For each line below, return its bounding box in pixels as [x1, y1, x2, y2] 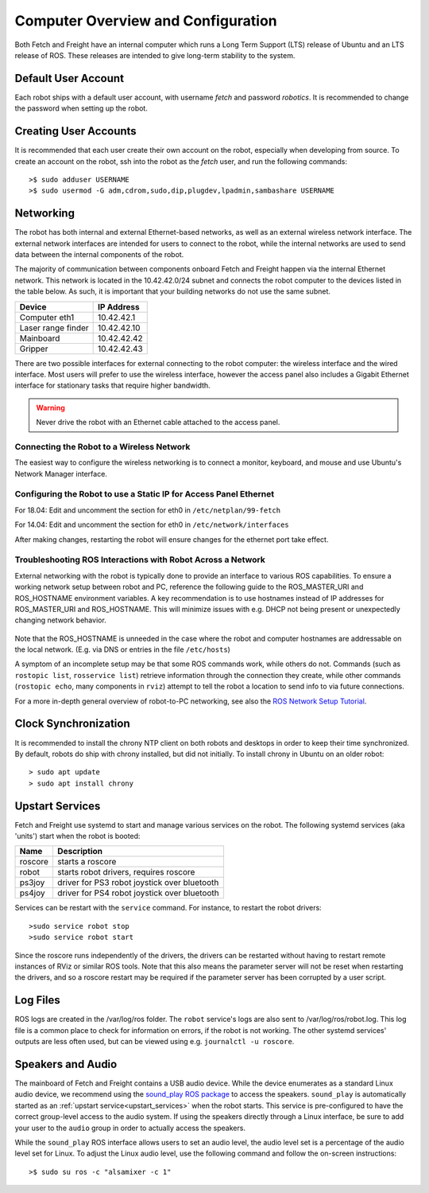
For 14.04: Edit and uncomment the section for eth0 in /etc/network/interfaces [14, 520, 289, 529]
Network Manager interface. [14, 469, 107, 478]
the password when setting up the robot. [14, 103, 149, 113]
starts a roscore [56, 856, 117, 867]
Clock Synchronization [14, 717, 130, 731]
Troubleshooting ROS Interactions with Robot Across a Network [14, 554, 265, 565]
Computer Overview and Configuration [14, 12, 277, 29]
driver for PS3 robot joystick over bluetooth [56, 877, 219, 888]
